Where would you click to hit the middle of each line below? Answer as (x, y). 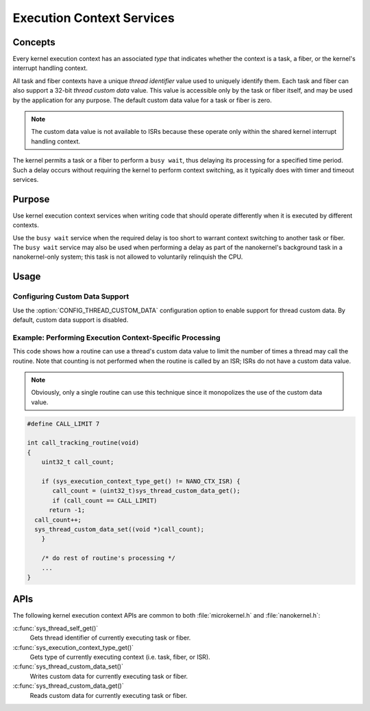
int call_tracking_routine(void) (83, 443)
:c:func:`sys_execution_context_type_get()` (73, 647)
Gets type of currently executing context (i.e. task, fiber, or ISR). (120, 657)
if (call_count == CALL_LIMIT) (105, 500)
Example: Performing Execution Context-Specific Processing (116, 338)
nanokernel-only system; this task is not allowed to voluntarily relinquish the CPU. (128, 257)
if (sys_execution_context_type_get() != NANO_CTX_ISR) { (141, 481)
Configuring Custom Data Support (71, 296)
